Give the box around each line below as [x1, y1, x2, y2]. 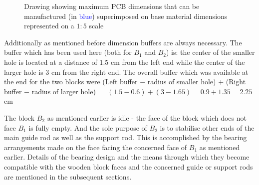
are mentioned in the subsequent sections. [4, 171, 132, 182]
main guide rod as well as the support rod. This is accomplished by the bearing [4, 132, 247, 143]
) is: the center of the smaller [166, 47, 255, 57]
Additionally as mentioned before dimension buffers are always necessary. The [4, 37, 242, 47]
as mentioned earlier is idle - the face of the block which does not [47, 112, 247, 123]
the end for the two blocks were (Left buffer [4, 76, 138, 87]
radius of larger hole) [31, 86, 96, 96]
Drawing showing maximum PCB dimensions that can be [24, 1, 200, 11]
